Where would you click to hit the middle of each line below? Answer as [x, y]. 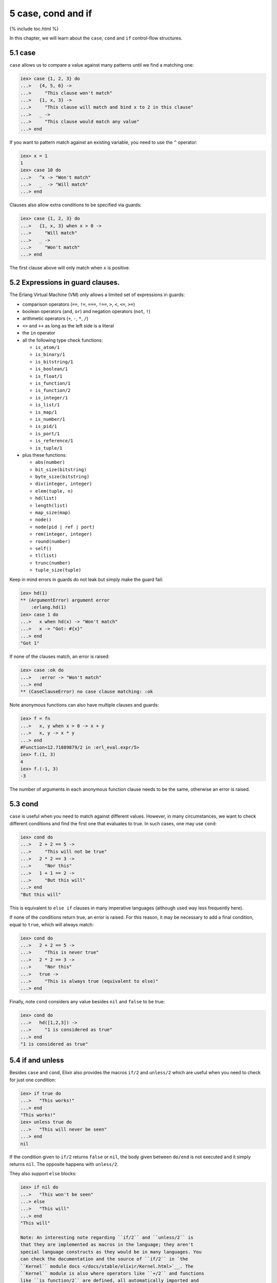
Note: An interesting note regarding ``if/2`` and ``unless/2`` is [107, 1237]
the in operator [39, 333]
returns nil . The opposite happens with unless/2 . [64, 1164]
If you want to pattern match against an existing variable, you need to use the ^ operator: [103, 142]
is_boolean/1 [52, 369]
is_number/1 [50, 419]
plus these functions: [44, 455]
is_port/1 [47, 433]
